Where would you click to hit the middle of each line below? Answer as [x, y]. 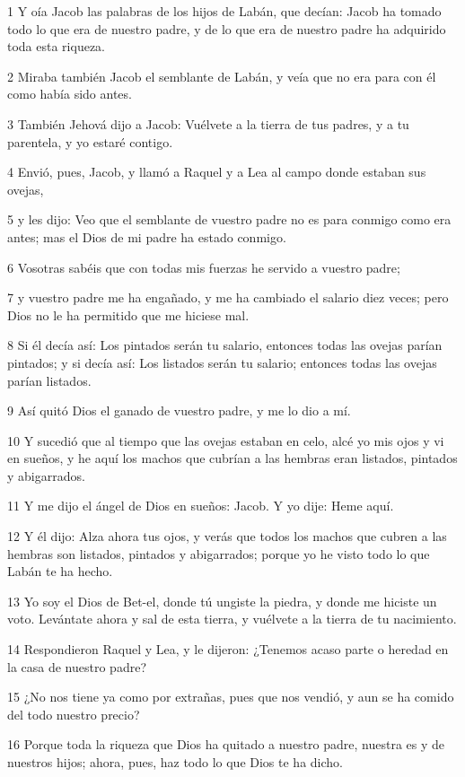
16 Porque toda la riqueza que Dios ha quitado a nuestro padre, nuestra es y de [226, 744]
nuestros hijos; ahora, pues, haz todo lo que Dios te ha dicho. [175, 762]
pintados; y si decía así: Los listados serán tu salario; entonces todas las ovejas [222, 362]
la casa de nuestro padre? [77, 666]
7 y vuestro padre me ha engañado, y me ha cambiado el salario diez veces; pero [228, 297]
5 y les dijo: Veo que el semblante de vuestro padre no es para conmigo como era [229, 219]
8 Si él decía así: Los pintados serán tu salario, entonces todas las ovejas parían [225, 345]
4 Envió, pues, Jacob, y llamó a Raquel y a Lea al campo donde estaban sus [217, 172]
